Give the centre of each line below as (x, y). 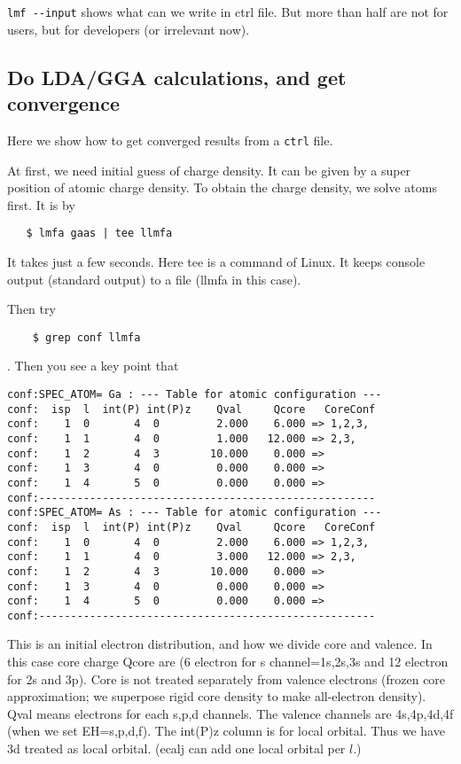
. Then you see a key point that (93, 366)
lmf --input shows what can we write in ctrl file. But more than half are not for (228, 12)
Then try (31, 309)
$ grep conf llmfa (86, 337)
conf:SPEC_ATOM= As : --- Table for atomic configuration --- (195, 513)
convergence (64, 103)
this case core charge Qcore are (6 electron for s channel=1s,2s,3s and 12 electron (228, 662)
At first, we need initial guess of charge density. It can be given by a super (209, 170)
